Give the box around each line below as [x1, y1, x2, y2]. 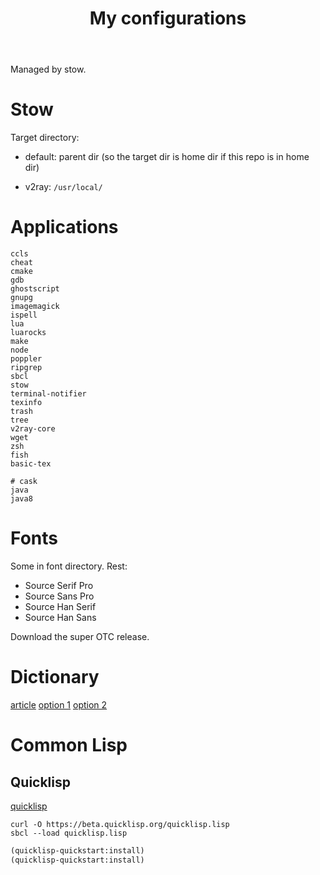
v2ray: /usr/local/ [24, 181, 103, 193]
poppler [10, 354, 43, 364]
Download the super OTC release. [10, 631, 150, 642]
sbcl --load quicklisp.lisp [10, 828, 128, 838]
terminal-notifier [10, 389, 87, 399]
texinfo [10, 398, 43, 408]
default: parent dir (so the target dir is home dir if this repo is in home [24, 151, 310, 163]
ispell [10, 310, 38, 321]
